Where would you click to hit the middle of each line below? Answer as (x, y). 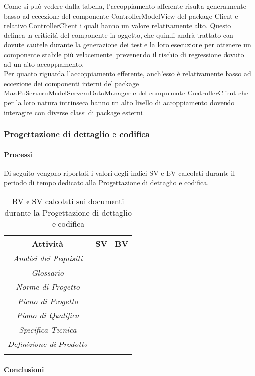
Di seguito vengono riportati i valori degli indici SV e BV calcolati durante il (120, 172)
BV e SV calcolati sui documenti (68, 201)
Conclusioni (24, 369)
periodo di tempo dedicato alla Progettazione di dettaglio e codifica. (107, 182)
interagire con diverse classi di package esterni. (74, 112)
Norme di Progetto (48, 286)
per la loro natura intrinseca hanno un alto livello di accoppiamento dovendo (119, 102)
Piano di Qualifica (48, 315)
